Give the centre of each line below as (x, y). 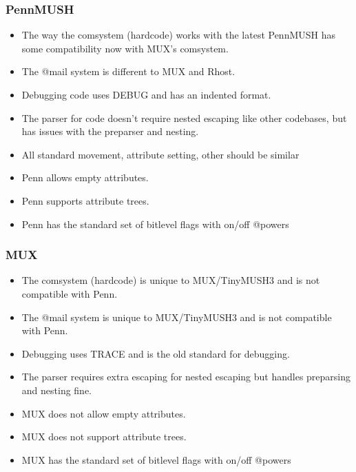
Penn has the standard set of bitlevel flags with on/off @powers (155, 224)
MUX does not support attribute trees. (104, 437)
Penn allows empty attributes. (85, 177)
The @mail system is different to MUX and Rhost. (128, 71)
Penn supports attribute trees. (85, 200)
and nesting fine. (57, 390)
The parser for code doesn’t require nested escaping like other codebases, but (184, 117)
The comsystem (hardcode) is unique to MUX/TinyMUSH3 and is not (171, 280)
